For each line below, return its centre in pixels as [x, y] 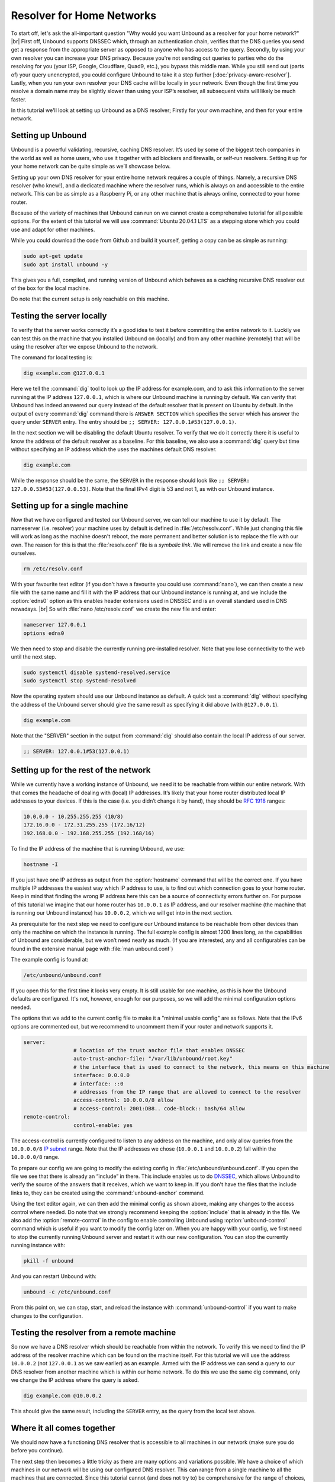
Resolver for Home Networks [84, 15]
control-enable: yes [103, 1125]
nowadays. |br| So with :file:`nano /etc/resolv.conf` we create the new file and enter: [114, 609]
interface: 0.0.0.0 [102, 1075]
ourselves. [24, 553]
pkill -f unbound [49, 1261]
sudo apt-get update [53, 256]
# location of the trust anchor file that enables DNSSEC [159, 1050]
